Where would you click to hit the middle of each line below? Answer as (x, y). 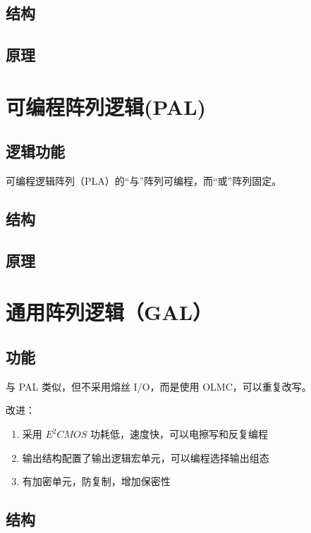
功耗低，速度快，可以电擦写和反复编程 (179, 434)
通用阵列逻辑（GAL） (109, 312)
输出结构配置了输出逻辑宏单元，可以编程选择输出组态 (146, 457)
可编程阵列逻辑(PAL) (106, 106)
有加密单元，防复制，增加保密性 (96, 481)
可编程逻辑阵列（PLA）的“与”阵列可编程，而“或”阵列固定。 (144, 181)
